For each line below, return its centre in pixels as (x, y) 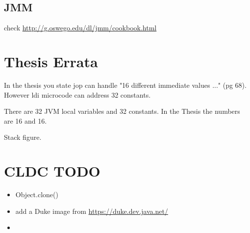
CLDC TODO (52, 171)
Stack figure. (23, 137)
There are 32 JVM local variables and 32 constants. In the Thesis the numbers (122, 111)
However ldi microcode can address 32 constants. (77, 94)
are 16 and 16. (25, 120)
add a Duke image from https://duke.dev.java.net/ (92, 211)
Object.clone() (37, 194)
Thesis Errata (51, 61)
